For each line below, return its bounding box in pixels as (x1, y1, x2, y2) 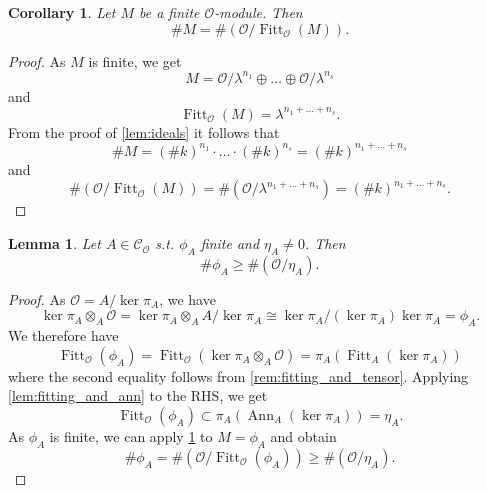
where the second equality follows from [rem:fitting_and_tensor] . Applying (8, 365, 469, 386)
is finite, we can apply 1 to (49, 426, 213, 447)
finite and (200, 233, 260, 254)
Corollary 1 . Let (8, 2, 116, 22)
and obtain (270, 426, 337, 447)
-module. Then (214, 2, 303, 22)
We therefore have (8, 325, 119, 346)
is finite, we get (88, 50, 182, 71)
